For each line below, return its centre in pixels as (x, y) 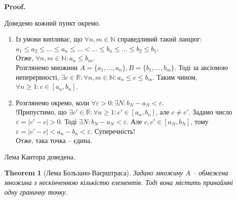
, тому (199, 121)
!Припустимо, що (41, 112)
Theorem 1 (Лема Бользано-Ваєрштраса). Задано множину (94, 173)
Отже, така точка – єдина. (54, 140)
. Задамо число (210, 112)
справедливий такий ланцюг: (160, 39)
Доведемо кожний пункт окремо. (52, 22)
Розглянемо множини (47, 67)
